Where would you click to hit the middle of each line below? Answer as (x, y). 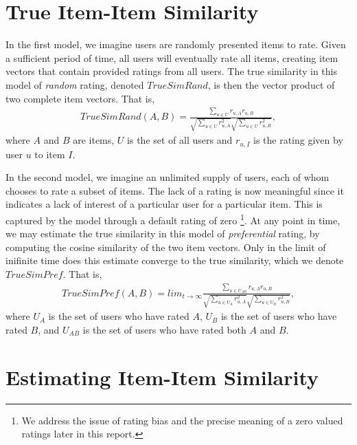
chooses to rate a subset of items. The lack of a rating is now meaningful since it (175, 190)
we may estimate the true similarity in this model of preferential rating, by (163, 234)
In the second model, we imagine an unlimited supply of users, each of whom (168, 177)
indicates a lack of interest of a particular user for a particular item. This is (164, 204)
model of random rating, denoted (75, 84)
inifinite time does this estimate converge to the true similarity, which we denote (175, 260)
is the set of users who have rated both (164, 329)
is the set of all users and (180, 140)
